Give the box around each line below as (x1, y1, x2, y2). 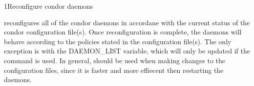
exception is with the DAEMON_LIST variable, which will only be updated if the (4, 46, 250, 56)
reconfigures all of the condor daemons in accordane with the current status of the (4, 17, 250, 27)
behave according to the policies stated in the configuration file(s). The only (4, 36, 232, 46)
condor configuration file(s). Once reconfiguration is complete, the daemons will (4, 27, 242, 37)
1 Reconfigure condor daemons (4, 1, 93, 11)
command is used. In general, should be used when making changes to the (4, 55, 226, 65)
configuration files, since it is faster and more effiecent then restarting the (4, 65, 224, 75)
